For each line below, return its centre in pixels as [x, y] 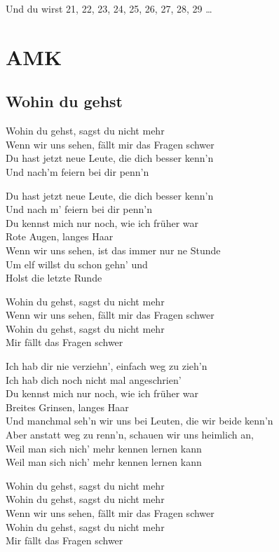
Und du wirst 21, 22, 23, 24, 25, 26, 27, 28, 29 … [109, 8]
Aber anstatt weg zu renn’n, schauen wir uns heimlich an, [130, 435]
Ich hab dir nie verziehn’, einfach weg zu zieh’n [107, 366]
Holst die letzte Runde [54, 278]
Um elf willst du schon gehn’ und [77, 264]
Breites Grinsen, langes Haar [67, 407]
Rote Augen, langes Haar [60, 236]
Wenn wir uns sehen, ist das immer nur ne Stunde [113, 250]
